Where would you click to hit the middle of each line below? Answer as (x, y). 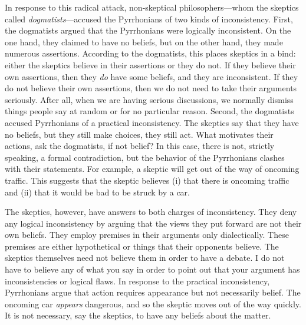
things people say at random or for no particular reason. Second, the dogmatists (149, 111)
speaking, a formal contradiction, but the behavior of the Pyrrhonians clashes (145, 157)
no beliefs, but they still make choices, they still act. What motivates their (139, 134)
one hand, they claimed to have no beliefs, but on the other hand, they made (144, 42)
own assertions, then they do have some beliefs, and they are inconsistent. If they (152, 76)
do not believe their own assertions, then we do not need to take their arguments (151, 88)
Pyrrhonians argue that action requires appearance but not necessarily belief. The (153, 292)
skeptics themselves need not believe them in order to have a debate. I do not (145, 258)
